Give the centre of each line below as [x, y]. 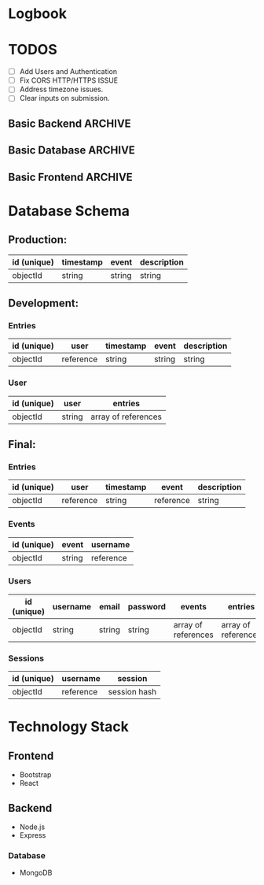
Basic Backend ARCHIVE [70, 123]
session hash [132, 692]
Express [33, 835]
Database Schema [69, 211]
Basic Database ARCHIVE [72, 150]
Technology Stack [69, 727]
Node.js [32, 827]
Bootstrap [35, 775]
